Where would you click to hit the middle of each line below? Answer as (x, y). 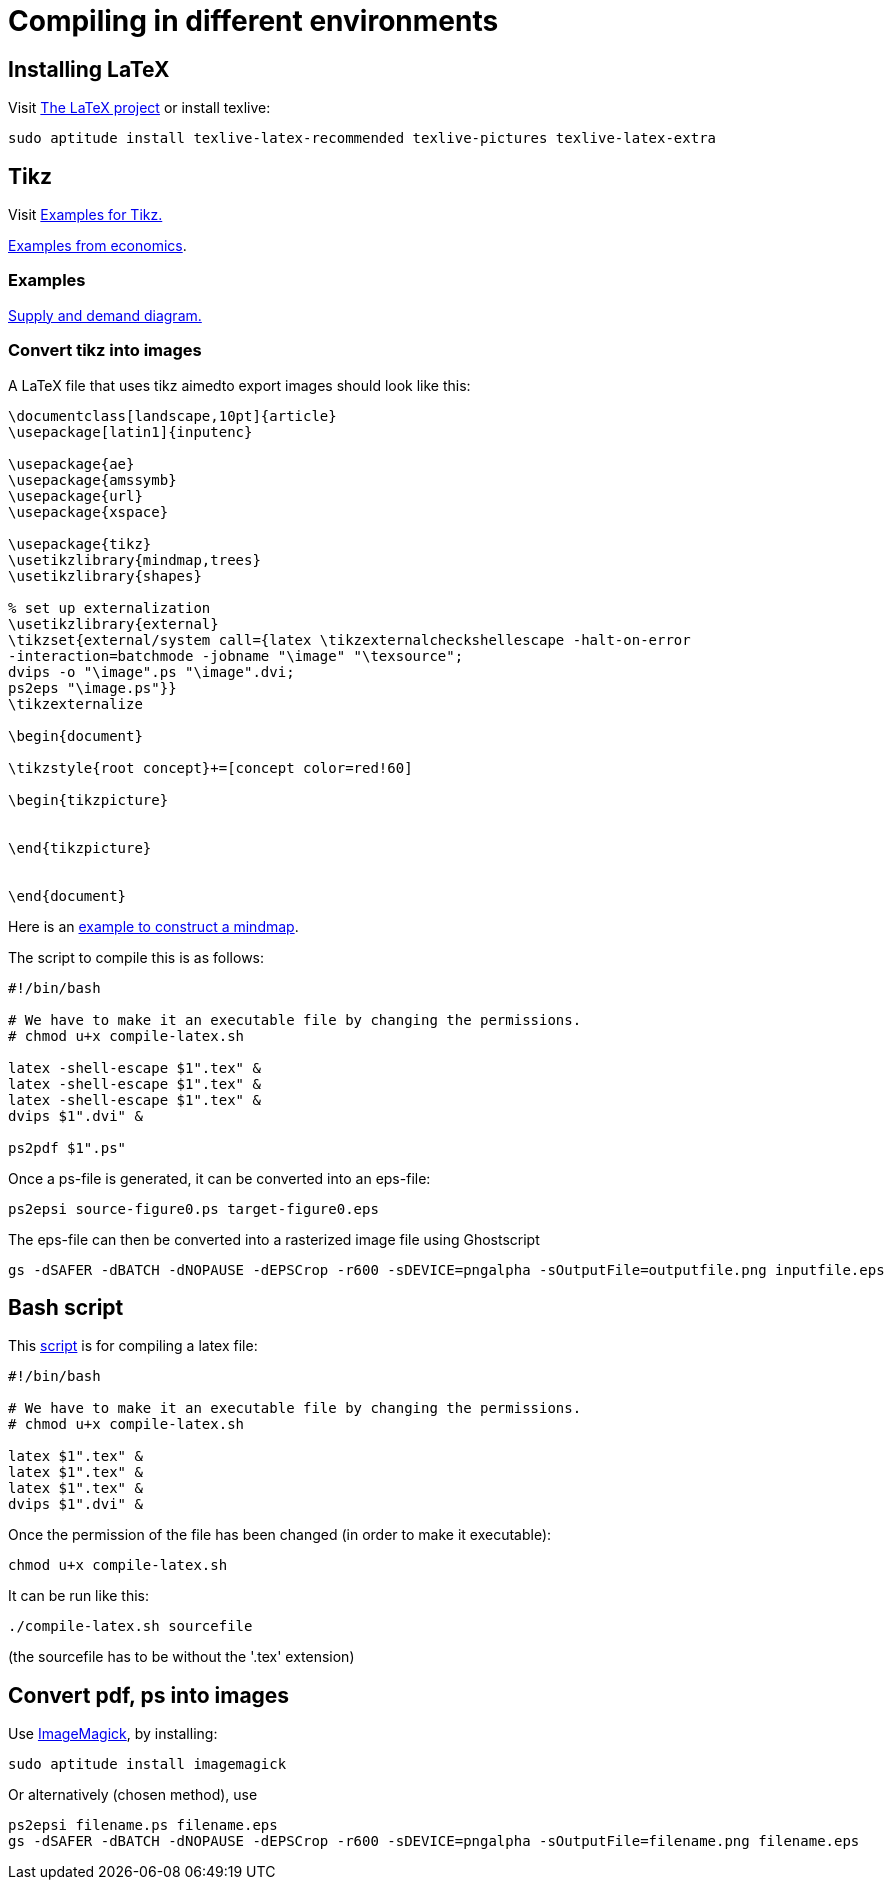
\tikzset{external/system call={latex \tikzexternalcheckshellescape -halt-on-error (349, 639)
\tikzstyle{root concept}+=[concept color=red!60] (210, 767)
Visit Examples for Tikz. (85, 215)
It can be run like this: (79, 1596)
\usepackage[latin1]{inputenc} (130, 431)
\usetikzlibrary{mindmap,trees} (134, 559)
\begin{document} (75, 735)
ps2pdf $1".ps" (67, 1147)
